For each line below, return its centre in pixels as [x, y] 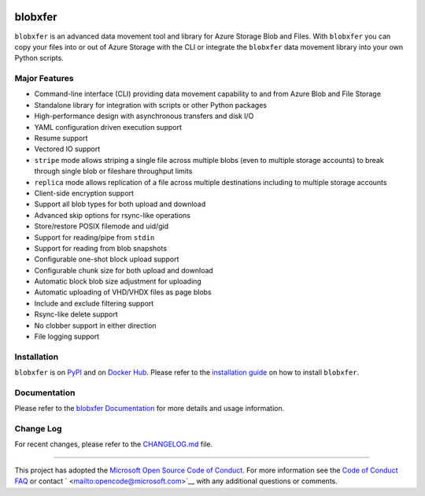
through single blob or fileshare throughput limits [113, 171]
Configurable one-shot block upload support [107, 259]
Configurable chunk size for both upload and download [124, 270]
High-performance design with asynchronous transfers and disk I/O [144, 116]
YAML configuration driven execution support [108, 127]
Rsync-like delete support [76, 314]
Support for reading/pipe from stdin [94, 237]
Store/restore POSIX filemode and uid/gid [102, 226]
